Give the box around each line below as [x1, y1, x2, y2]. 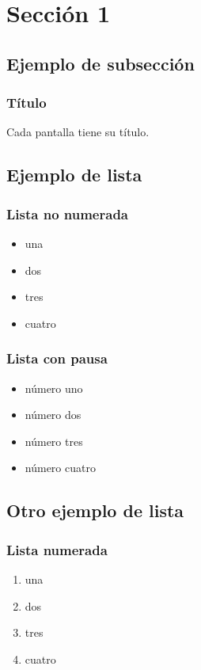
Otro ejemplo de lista [6, 498, 184, 523]
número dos [25, 406, 82, 423]
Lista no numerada [6, 204, 128, 223]
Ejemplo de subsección [6, 51, 195, 75]
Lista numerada [6, 539, 108, 559]
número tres [25, 432, 83, 449]
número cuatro [25, 459, 96, 476]
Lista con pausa [6, 348, 108, 368]
